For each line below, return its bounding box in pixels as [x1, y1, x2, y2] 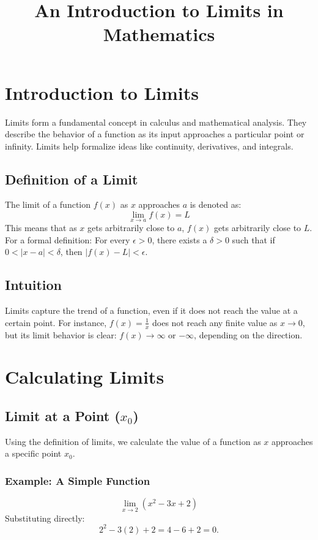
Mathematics [103, 21, 215, 47]
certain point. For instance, [5, 316, 107, 329]
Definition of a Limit [5, 169, 138, 188]
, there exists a [152, 233, 207, 246]
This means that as [5, 221, 77, 234]
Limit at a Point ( [5, 406, 120, 425]
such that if [232, 233, 275, 246]
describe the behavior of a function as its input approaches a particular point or [5, 127, 305, 140]
